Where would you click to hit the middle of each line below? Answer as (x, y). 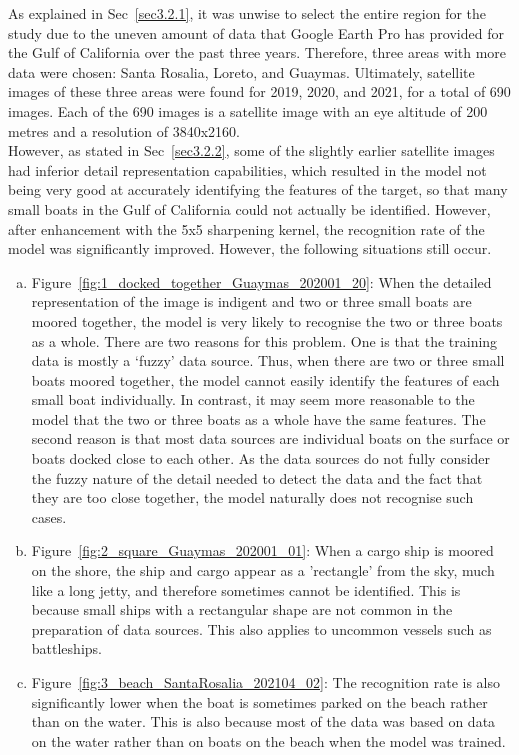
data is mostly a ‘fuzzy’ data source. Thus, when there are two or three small (268, 360)
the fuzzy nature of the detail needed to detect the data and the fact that (257, 477)
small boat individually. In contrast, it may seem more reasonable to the (253, 399)
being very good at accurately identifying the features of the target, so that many (258, 189)
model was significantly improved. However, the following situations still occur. (250, 248)
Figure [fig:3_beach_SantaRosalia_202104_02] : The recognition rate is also (266, 682)
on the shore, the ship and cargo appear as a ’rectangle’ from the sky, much (263, 570)
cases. (49, 516)
